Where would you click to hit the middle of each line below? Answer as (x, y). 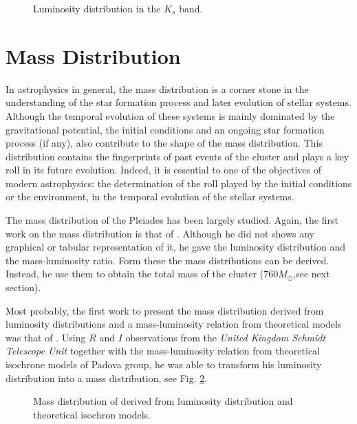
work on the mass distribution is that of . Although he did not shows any (160, 233)
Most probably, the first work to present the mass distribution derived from (165, 310)
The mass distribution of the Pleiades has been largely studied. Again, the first (172, 220)
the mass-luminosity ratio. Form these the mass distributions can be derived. (167, 260)
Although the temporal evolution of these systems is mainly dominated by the (170, 115)
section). (23, 287)
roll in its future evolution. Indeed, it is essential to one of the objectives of (163, 170)
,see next (312, 274)
